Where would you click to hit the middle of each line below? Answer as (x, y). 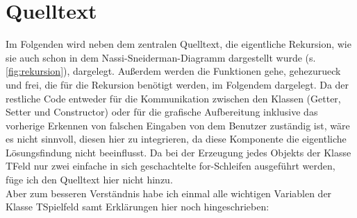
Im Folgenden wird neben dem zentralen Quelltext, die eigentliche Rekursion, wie (178, 44)
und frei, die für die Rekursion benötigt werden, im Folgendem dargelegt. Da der (177, 84)
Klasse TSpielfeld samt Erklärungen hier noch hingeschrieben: (138, 207)
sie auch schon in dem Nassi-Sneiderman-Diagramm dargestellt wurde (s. (161, 57)
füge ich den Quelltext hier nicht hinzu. (89, 180)
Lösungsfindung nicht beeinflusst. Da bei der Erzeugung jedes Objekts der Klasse (178, 152)
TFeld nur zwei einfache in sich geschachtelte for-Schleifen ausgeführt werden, (171, 166)
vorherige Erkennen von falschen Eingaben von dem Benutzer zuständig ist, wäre (178, 125)
